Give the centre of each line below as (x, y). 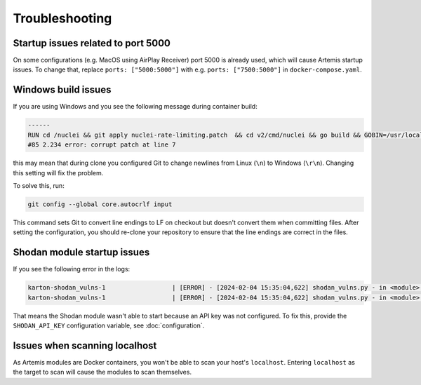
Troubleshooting (62, 18)
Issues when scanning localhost (85, 345)
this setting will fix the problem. (58, 173)
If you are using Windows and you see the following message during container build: (135, 107)
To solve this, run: (39, 185)
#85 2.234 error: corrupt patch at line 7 (102, 145)
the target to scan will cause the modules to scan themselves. (102, 372)
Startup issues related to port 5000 (92, 43)
